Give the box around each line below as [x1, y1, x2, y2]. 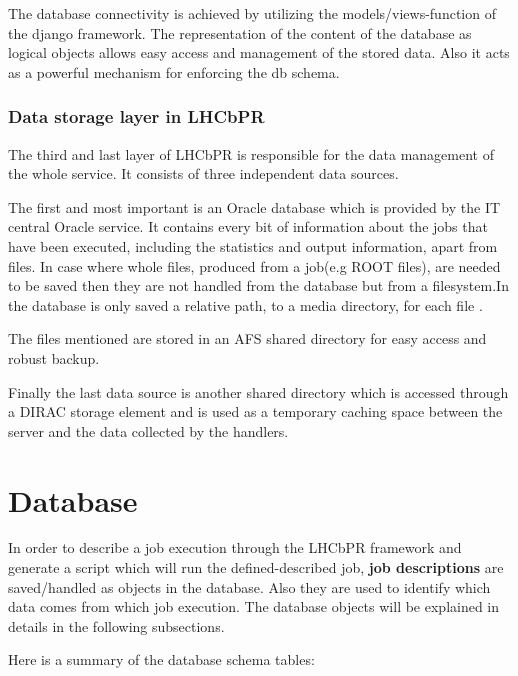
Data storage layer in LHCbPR [8, 104, 265, 129]
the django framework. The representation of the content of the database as [8, 22, 472, 43]
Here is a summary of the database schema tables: [8, 649, 315, 670]
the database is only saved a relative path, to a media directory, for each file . [8, 294, 483, 315]
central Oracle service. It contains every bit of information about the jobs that [8, 216, 488, 237]
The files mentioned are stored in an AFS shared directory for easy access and [8, 328, 487, 349]
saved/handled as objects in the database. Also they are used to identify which [8, 576, 491, 597]
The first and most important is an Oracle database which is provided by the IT [8, 196, 501, 217]
